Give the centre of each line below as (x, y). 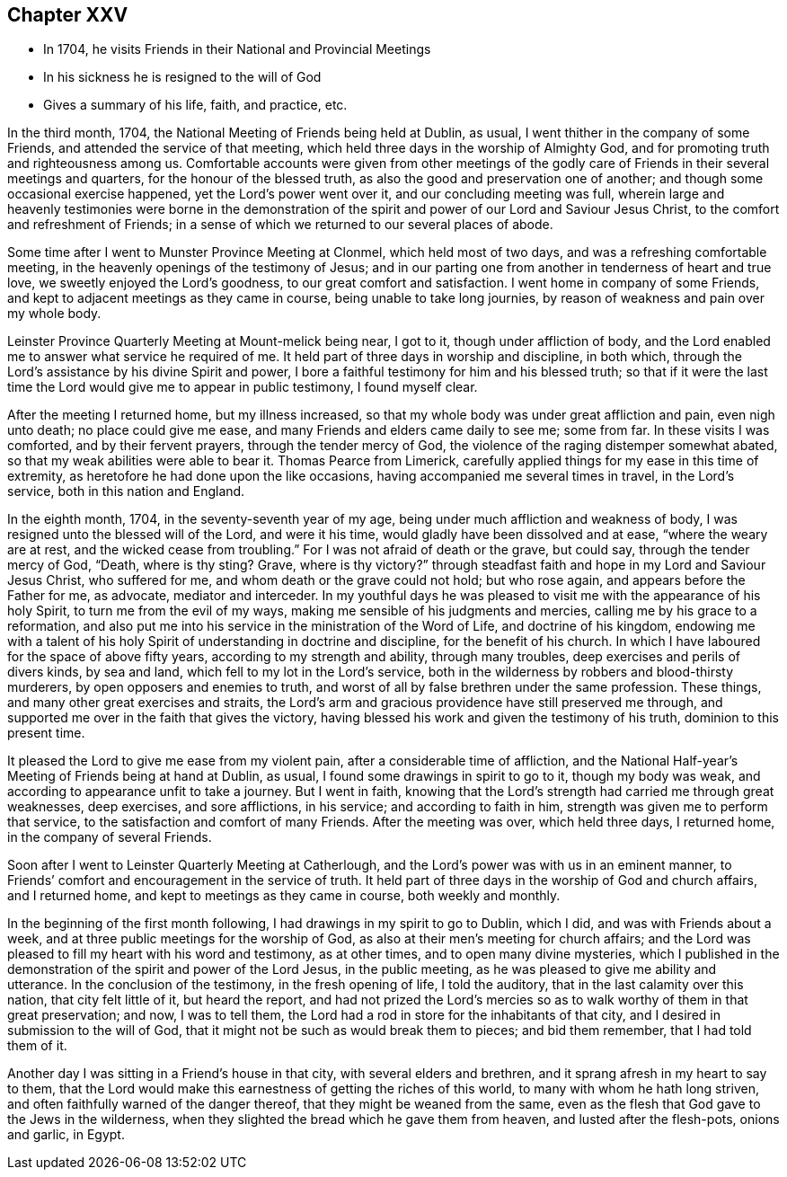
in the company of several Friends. (110, 837)
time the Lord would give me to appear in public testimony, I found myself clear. (243, 387)
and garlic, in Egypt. (66, 1135)
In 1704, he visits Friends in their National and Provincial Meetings (237, 49)
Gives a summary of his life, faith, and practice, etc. (195, 105)
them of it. (37, 1046)
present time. (46, 733)
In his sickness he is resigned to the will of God (182, 77)
